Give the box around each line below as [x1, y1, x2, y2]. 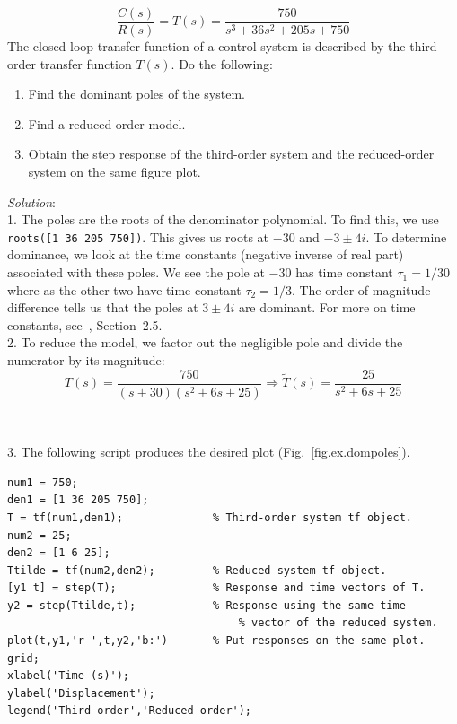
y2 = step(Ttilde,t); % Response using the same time [7, 598, 406, 612]
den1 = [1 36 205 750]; [7, 493, 149, 507]
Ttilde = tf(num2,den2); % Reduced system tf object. [7, 563, 387, 577]
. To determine [365, 227, 447, 246]
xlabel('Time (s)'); [7, 669, 130, 683]
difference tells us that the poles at [7, 298, 198, 317]
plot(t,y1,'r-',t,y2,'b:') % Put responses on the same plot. [7, 634, 426, 648]
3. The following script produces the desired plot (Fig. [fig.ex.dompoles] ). [7, 442, 410, 461]
